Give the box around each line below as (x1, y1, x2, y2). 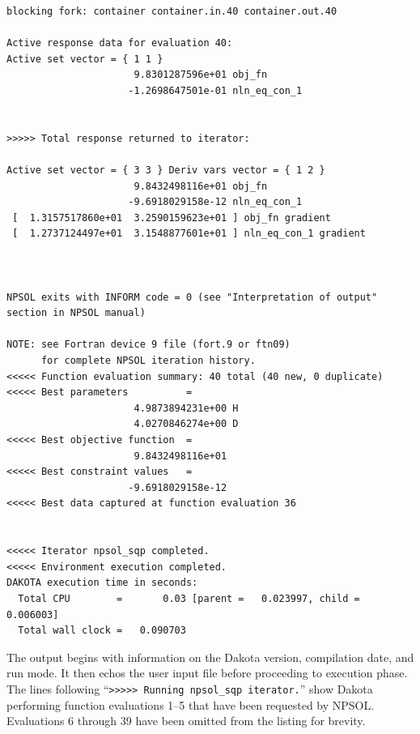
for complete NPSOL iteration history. (40, 355, 256, 367)
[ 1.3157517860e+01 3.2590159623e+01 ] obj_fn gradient (12, 211, 331, 224)
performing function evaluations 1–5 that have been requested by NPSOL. (6, 696, 375, 713)
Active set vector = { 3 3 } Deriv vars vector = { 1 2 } (6, 164, 325, 176)
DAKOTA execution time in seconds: (6, 577, 198, 589)
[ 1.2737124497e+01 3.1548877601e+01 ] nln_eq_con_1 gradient (12, 228, 366, 240)
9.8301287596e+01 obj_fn (134, 69, 268, 81)
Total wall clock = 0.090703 (18, 625, 186, 637)
